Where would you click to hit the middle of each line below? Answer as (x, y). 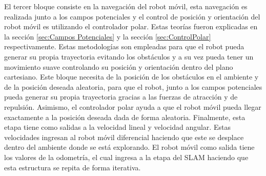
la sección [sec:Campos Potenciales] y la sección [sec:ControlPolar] (108, 36)
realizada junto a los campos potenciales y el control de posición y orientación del (132, 16)
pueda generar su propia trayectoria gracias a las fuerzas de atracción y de (121, 97)
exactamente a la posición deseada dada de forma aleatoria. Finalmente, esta (125, 117)
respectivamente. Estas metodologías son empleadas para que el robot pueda (124, 46)
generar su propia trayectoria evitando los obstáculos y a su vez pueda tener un (129, 56)
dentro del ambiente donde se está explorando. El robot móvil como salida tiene (129, 147)
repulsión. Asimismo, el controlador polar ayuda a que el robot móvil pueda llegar (133, 106)
